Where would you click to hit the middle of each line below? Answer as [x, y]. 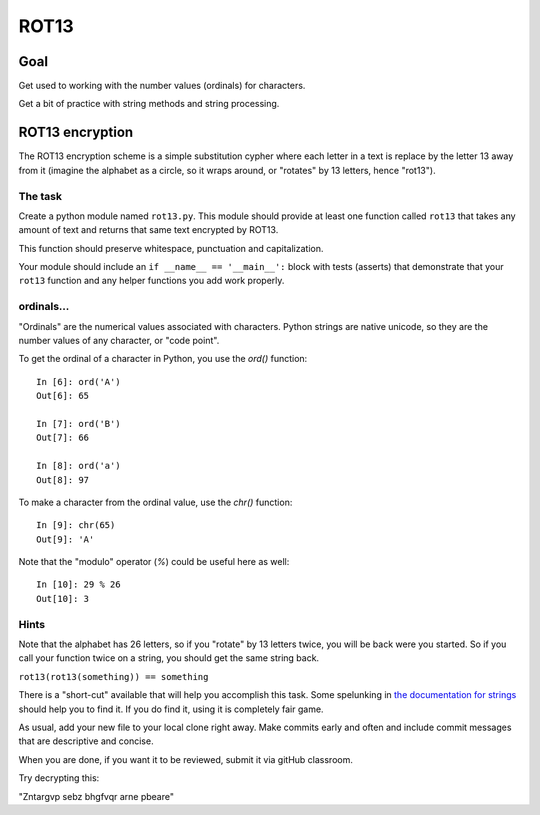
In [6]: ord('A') [78, 381]
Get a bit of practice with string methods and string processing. [149, 104]
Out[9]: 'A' [65, 539]
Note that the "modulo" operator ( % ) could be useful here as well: [154, 562]
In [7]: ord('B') [78, 423]
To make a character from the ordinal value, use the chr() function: [155, 502]
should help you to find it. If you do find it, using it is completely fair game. [171, 709]
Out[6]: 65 [63, 396]
